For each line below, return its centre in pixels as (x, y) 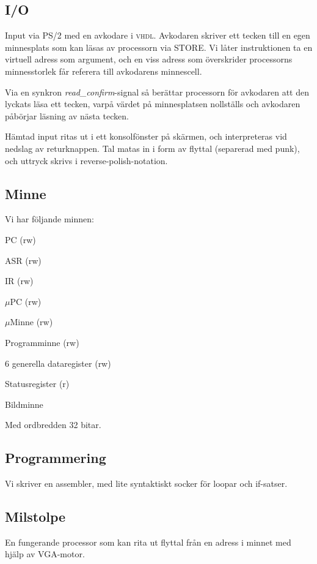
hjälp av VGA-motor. (45, 554)
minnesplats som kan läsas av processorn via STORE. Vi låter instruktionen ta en (159, 47)
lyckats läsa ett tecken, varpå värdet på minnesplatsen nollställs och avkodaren (153, 104)
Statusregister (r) (37, 384)
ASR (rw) (23, 260)
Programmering (56, 458)
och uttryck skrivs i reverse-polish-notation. (86, 160)
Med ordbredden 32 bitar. (53, 425)
